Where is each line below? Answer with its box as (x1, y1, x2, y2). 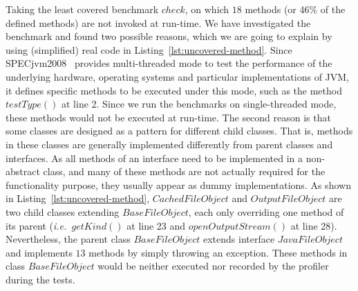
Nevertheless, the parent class (6, 232, 131, 246)
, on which (185, 2, 229, 16)
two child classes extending (6, 204, 120, 219)
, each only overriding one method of (188, 204, 344, 219)
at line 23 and (126, 218, 186, 232)
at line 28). (290, 218, 337, 232)
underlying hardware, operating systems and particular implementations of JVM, (6, 69, 350, 83)
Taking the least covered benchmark (6, 2, 159, 16)
